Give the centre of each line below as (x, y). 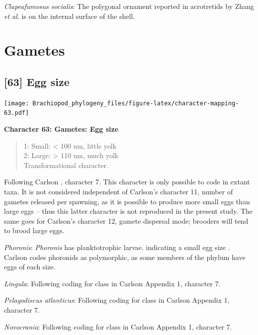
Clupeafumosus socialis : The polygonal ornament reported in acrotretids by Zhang (129, 6)
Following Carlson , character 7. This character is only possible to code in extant (127, 182)
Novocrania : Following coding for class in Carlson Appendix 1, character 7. (118, 326)
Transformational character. (66, 165)
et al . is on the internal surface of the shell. (70, 16)
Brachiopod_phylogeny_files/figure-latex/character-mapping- (136, 103)
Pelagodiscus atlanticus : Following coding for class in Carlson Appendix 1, (117, 300)
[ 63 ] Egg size (37, 81)
